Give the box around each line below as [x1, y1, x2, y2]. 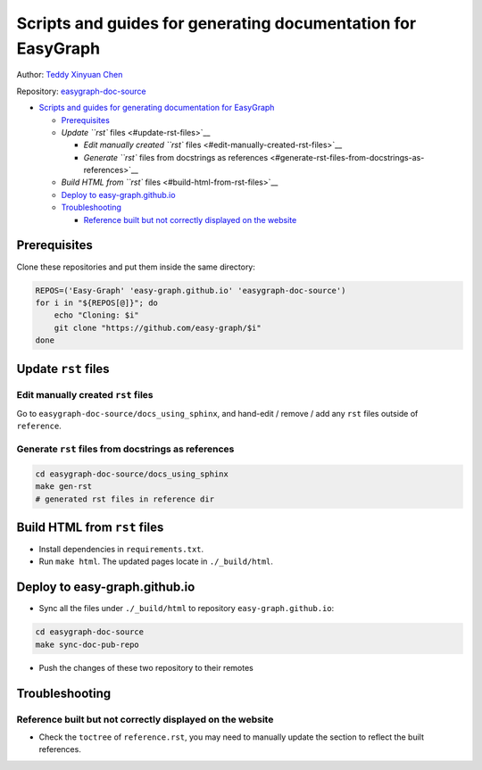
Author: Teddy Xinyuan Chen [16, 70, 123, 80]
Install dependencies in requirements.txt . [38, 544, 204, 555]
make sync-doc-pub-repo [35, 639, 140, 650]
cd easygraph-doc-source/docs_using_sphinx [35, 468, 229, 479]
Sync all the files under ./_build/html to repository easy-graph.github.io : [38, 603, 335, 614]
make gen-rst [35, 482, 93, 492]
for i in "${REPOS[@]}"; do [35, 297, 158, 308]
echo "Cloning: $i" [54, 310, 140, 320]
